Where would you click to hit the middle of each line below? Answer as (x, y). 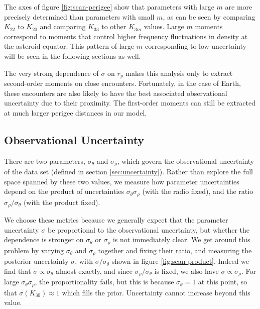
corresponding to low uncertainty (196, 46)
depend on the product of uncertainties (64, 191)
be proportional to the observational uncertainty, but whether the (149, 229)
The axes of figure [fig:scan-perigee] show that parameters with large (109, 7)
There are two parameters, (45, 161)
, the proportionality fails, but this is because (104, 282)
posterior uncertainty (36, 261)
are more (239, 7)
